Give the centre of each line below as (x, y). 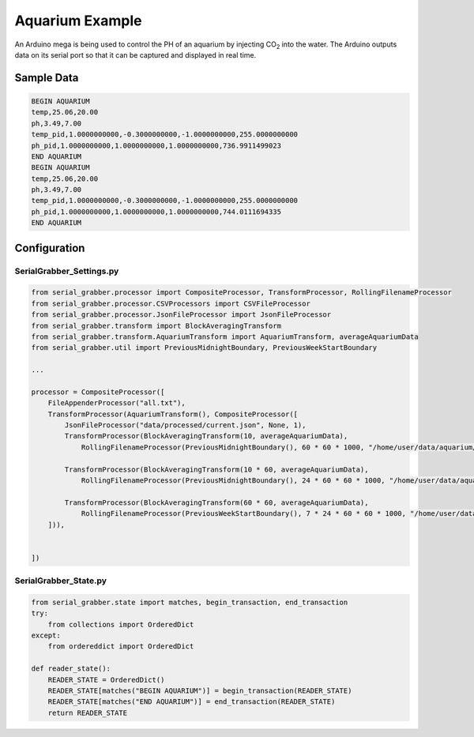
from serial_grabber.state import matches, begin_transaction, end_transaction (190, 602)
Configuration (50, 248)
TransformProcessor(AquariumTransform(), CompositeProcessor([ (173, 414)
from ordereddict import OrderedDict (121, 647)
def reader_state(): (71, 669)
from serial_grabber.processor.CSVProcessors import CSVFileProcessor (171, 303)
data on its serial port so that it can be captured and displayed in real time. (135, 55)
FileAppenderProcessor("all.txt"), (117, 403)
